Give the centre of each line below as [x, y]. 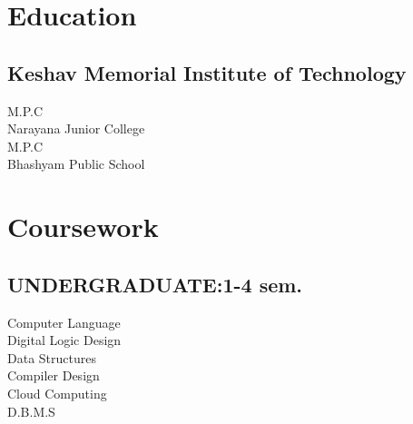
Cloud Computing [57, 393]
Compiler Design [54, 375]
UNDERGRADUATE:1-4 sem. [155, 284]
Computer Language [64, 322]
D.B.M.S [31, 411]
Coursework [83, 227]
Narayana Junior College [76, 128]
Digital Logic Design [64, 340]
